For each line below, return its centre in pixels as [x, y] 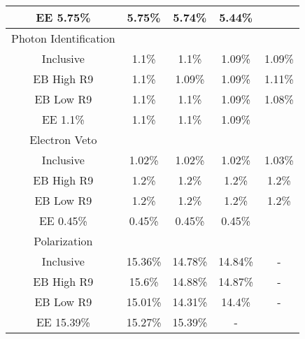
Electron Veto [63, 139]
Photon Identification [63, 38]
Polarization [63, 241]
